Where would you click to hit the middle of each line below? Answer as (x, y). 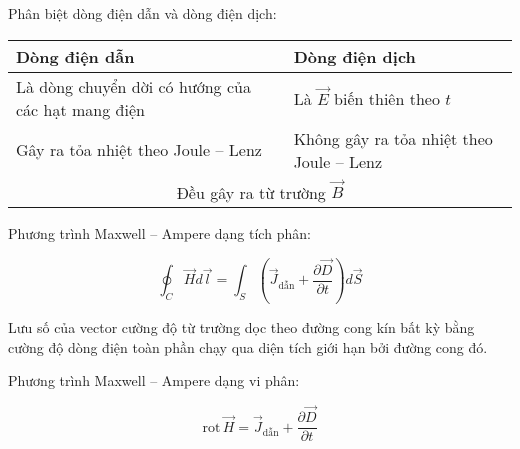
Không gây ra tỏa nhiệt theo (393, 138)
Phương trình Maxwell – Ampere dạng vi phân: (154, 380)
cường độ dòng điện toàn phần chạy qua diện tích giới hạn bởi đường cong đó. (248, 346)
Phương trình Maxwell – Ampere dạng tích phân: (159, 233)
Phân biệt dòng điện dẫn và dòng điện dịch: (142, 13)
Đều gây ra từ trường (251, 192)
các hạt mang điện (80, 109)
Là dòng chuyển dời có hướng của (133, 86)
